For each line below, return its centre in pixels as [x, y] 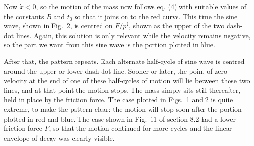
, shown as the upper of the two [177, 26]
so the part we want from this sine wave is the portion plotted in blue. [110, 45]
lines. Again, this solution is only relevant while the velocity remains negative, [133, 35]
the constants [24, 16]
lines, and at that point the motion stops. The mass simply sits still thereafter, [122, 90]
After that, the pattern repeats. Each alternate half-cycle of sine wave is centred [124, 61]
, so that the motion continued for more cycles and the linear [140, 128]
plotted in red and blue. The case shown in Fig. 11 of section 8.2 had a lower [120, 118]
